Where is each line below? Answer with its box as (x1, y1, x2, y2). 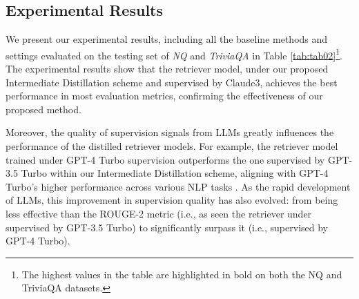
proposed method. (6, 102, 81, 116)
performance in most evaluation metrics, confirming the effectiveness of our (6, 88, 323, 103)
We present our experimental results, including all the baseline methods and (6, 32, 328, 46)
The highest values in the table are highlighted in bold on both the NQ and (21, 267, 342, 281)
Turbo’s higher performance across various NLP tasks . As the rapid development (6, 179, 351, 193)
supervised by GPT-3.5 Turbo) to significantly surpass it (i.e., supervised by (6, 220, 328, 234)
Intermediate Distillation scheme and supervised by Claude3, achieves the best (6, 75, 338, 89)
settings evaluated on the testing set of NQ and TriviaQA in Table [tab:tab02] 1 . (6, 46, 343, 62)
